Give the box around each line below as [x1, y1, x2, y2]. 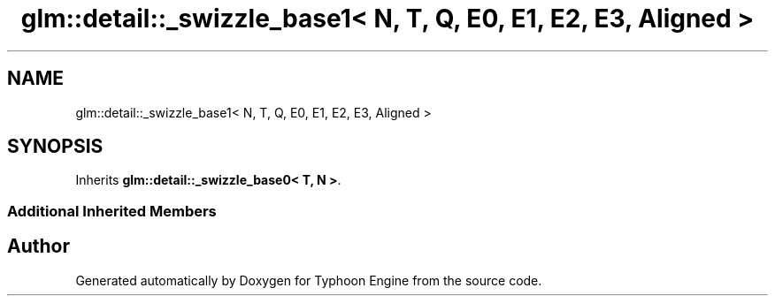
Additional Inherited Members [7, 201, 217, 220]
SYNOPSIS [7, 135, 104, 158]
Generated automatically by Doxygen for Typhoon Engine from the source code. [75, 272, 542, 288]
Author [7, 235, 70, 258]
